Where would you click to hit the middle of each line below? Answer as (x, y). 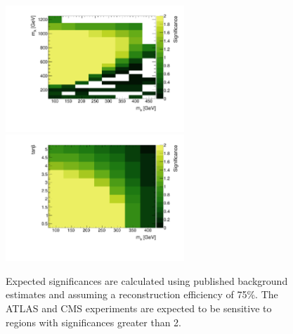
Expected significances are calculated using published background (147, 280)
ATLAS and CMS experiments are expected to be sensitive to (139, 308)
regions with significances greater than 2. (94, 322)
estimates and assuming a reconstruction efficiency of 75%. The (142, 294)
